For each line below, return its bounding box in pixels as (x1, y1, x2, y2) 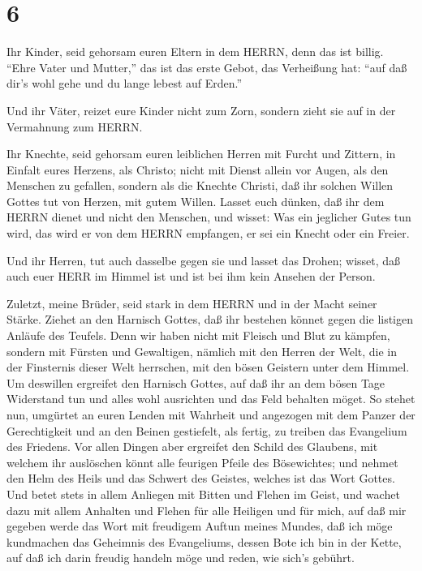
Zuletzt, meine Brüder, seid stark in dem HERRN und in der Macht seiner (6, 294, 377, 311)
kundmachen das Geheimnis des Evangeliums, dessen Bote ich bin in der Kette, (6, 533, 402, 550)
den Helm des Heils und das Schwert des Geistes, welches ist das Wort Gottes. (6, 470, 395, 487)
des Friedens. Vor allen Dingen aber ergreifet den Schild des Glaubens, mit (6, 438, 378, 455)
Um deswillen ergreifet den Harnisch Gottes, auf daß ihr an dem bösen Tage (6, 374, 385, 391)
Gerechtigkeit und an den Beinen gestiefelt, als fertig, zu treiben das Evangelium (6, 422, 407, 439)
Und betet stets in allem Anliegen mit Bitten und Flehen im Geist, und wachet (6, 485, 400, 502)
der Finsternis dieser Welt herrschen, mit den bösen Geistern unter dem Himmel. (6, 358, 410, 376)
